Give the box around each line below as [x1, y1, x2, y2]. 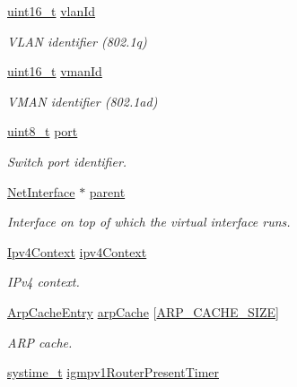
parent [89, 182, 126, 201]
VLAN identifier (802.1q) [7, 31, 147, 50]
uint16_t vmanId [7, 62, 102, 81]
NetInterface [7, 182, 75, 201]
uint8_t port [7, 122, 78, 141]
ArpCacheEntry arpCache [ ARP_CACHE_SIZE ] [7, 302, 279, 321]
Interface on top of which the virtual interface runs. [7, 212, 291, 231]
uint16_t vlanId [7, 2, 96, 20]
